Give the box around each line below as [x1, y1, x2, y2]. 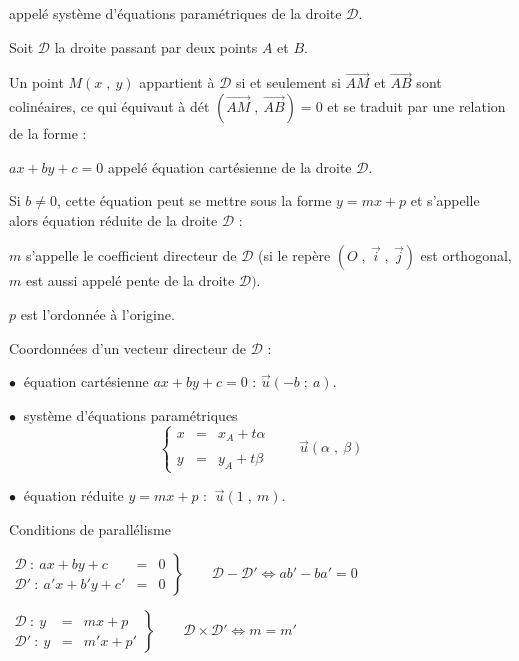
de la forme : [9, 123, 87, 143]
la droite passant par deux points [54, 36, 258, 57]
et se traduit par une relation [327, 96, 506, 116]
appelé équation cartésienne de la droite [107, 156, 352, 177]
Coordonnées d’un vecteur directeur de [9, 337, 247, 358]
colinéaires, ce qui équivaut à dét [9, 96, 210, 116]
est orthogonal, [420, 245, 512, 266]
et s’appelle [410, 190, 480, 211]
